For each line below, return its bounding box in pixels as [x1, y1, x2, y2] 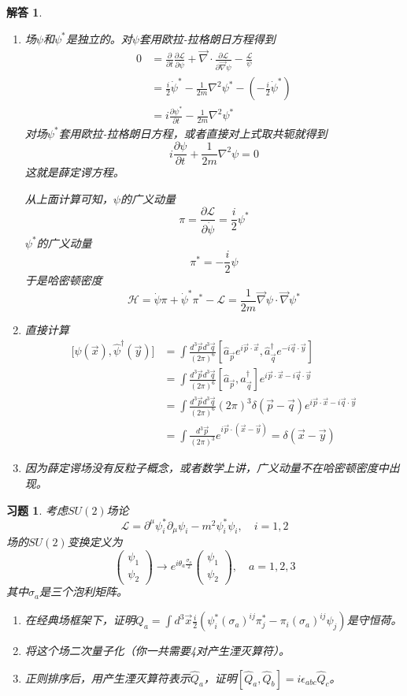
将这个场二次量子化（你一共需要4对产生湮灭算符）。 [24, 642, 290, 659]
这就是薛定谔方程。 [24, 164, 124, 181]
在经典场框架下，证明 [24, 612, 135, 628]
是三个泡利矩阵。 [39, 583, 128, 600]
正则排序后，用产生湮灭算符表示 [24, 669, 191, 686]
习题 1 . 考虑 [6, 501, 68, 518]
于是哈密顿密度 [24, 272, 102, 288]
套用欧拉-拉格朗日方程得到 [139, 30, 276, 47]
